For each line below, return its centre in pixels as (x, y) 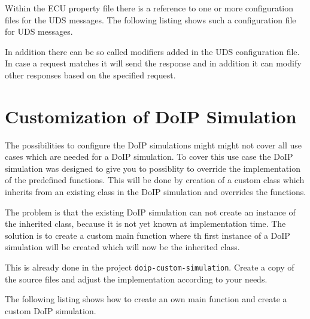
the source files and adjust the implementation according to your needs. (136, 279)
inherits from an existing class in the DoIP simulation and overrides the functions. (156, 192)
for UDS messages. (39, 31)
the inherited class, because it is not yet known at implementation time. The (145, 224)
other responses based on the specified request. (90, 75)
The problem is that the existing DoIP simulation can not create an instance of (150, 212)
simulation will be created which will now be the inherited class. (122, 247)
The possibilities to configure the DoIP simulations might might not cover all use (153, 145)
